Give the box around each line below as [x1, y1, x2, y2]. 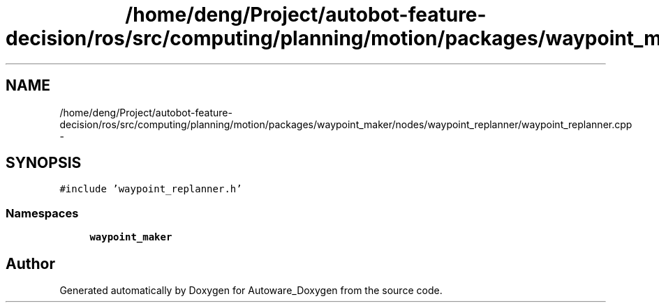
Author [6, 254, 55, 272]
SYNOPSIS [6, 154, 82, 172]
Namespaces [6, 206, 79, 220]
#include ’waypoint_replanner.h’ [59, 183, 242, 195]
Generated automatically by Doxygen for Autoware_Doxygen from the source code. [59, 284, 443, 297]
